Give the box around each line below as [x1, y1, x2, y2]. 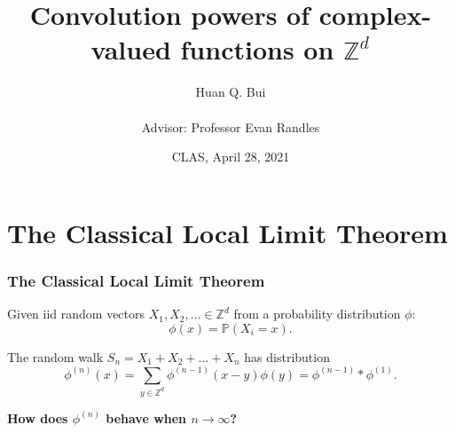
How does [7, 408, 68, 427]
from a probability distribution [233, 304, 401, 323]
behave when [106, 408, 187, 427]
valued [90, 31, 171, 67]
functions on [180, 31, 334, 67]
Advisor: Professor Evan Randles [141, 117, 320, 136]
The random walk [7, 347, 104, 366]
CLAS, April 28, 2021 [171, 147, 290, 166]
